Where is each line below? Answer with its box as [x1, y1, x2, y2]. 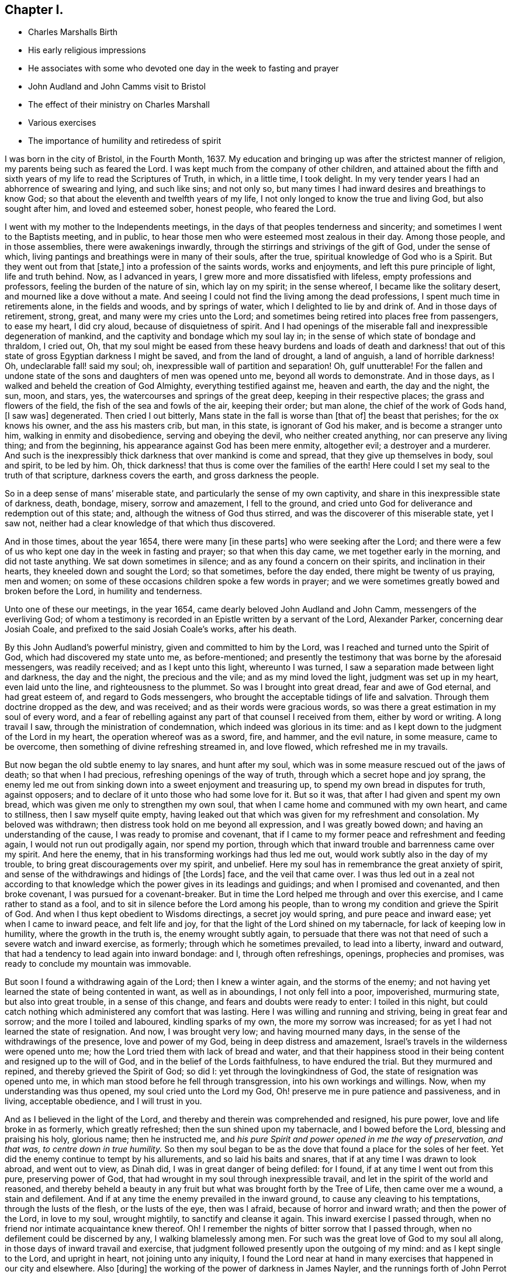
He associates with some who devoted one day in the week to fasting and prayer [28, 63, 339, 74]
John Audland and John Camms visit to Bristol [28, 81, 206, 92]
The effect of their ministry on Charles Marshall [28, 99, 210, 110]
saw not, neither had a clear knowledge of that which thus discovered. [5, 518, 276, 529]
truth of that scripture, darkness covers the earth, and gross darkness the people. [5, 470, 319, 481]
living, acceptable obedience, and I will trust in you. [5, 1096, 202, 1107]
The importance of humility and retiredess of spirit [28, 136, 222, 146]
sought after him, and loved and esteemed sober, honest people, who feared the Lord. [5, 204, 336, 214]
